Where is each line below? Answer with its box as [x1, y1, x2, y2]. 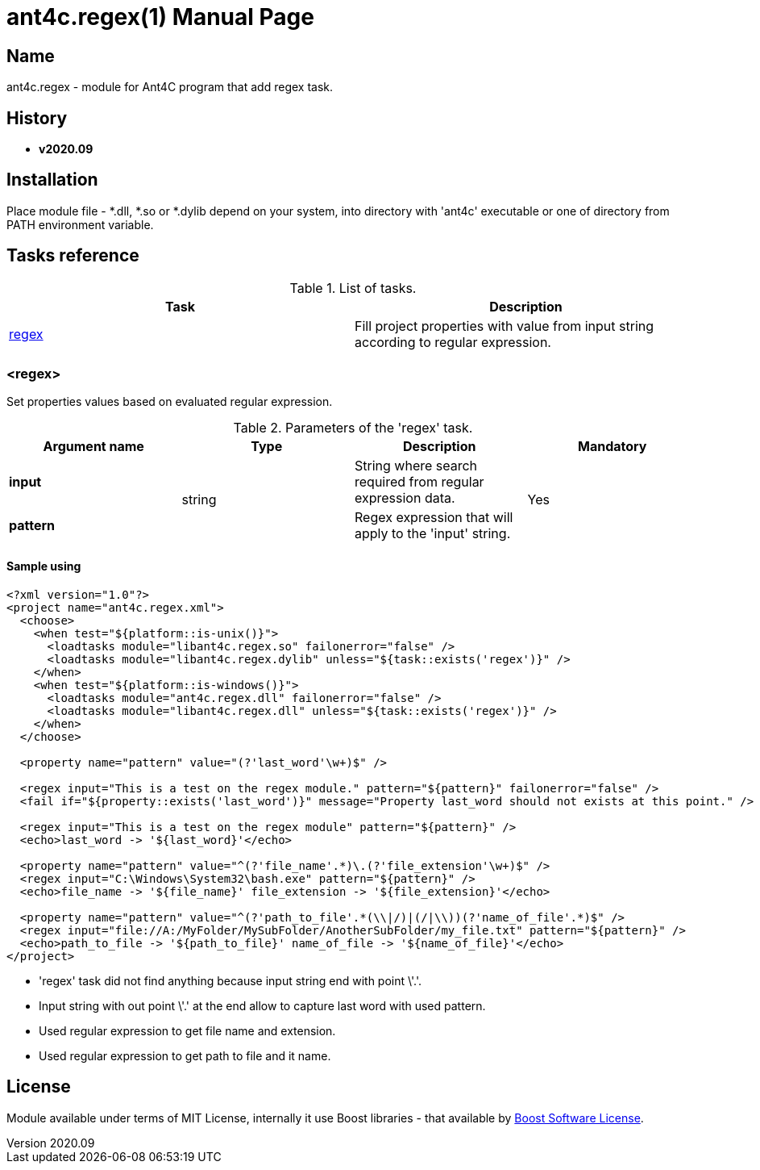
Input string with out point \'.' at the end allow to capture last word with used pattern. [39, 998, 486, 1013]
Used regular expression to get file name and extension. [39, 1023, 336, 1038]
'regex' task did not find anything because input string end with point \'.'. [39, 973, 422, 988]
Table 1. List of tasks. [289, 279, 417, 296]
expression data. [355, 490, 455, 507]
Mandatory [578, 438, 647, 455]
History [6, 107, 68, 128]
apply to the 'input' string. [355, 525, 511, 542]
